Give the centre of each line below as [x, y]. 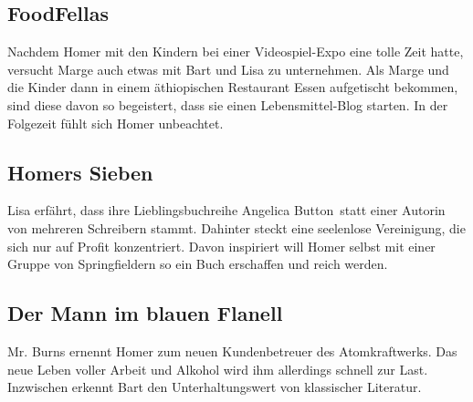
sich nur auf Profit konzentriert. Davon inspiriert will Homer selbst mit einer [221, 246]
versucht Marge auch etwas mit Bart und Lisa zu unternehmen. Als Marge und [228, 69]
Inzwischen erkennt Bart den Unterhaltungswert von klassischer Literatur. [215, 387]
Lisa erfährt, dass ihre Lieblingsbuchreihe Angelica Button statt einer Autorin [226, 210]
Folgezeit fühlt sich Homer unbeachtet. [116, 123]
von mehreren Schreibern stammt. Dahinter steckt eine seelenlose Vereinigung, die [236, 227]
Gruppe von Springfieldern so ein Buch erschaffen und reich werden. [198, 264]
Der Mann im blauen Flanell [145, 313]
